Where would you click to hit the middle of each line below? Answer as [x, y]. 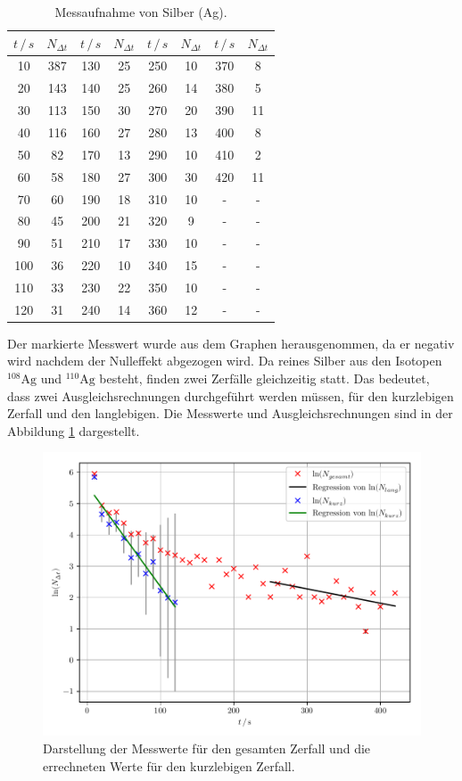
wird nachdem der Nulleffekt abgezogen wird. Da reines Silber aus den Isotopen [225, 361]
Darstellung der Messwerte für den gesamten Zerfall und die [207, 748]
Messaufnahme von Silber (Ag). [141, 12]
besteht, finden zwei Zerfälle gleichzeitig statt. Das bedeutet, [264, 378]
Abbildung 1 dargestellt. [74, 430]
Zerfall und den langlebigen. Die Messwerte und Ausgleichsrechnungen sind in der [230, 413]
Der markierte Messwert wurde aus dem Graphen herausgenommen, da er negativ [231, 343]
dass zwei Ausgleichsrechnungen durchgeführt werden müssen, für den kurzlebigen [231, 395]
